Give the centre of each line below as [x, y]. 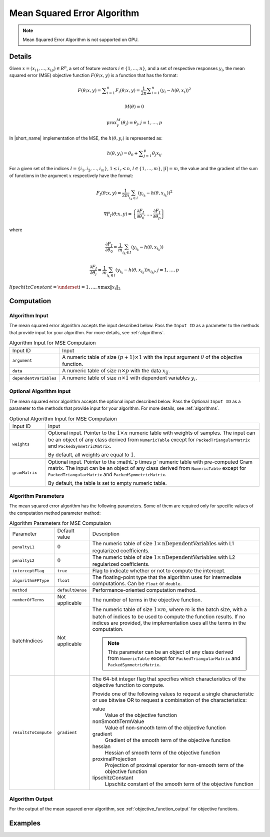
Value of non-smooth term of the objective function [165, 727]
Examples [25, 823]
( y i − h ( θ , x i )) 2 [176, 91]
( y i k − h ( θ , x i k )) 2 [155, 193]
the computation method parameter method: [55, 513]
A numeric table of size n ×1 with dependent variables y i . [130, 378]
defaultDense [72, 590]
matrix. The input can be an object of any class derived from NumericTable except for [147, 468]
